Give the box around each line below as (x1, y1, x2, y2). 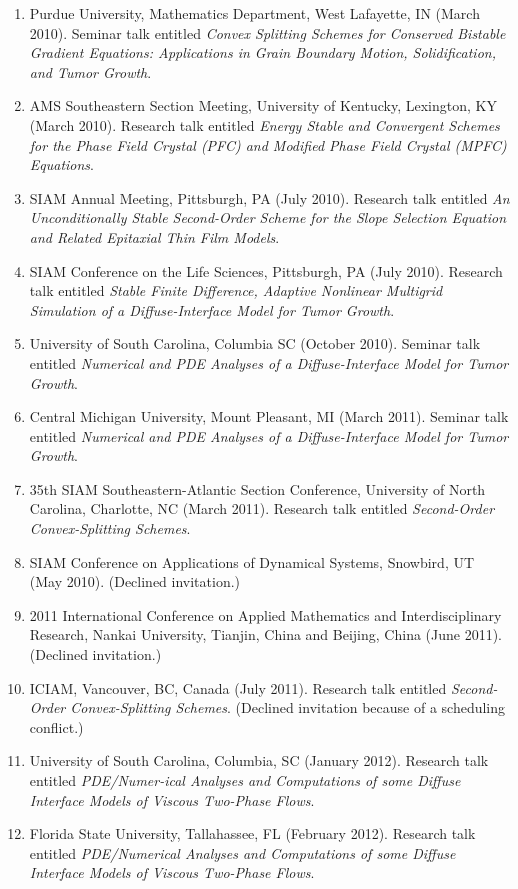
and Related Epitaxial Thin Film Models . (29, 226, 280, 247)
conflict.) (29, 716, 84, 737)
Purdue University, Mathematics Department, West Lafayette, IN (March (29, 3, 480, 23)
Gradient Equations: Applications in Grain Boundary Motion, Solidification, (29, 42, 496, 63)
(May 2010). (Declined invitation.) (29, 571, 241, 592)
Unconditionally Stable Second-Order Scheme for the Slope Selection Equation (29, 207, 507, 228)
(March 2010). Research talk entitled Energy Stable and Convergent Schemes (29, 114, 500, 135)
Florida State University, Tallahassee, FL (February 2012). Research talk (29, 823, 476, 844)
